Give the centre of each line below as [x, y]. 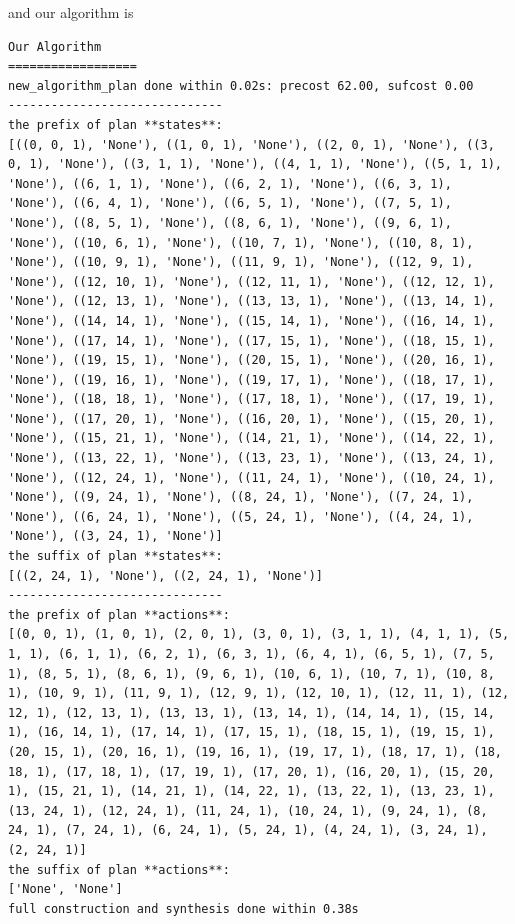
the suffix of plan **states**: [115, 556]
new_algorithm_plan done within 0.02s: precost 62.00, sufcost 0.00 [241, 85]
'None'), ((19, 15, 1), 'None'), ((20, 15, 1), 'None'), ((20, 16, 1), [251, 360]
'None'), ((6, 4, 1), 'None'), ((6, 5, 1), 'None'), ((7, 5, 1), [230, 203]
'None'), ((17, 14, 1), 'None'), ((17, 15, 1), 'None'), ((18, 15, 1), [251, 340]
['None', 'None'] [65, 889]
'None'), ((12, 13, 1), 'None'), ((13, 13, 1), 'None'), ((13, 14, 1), [251, 301]
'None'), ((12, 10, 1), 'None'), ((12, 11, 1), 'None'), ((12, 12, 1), [251, 281]
